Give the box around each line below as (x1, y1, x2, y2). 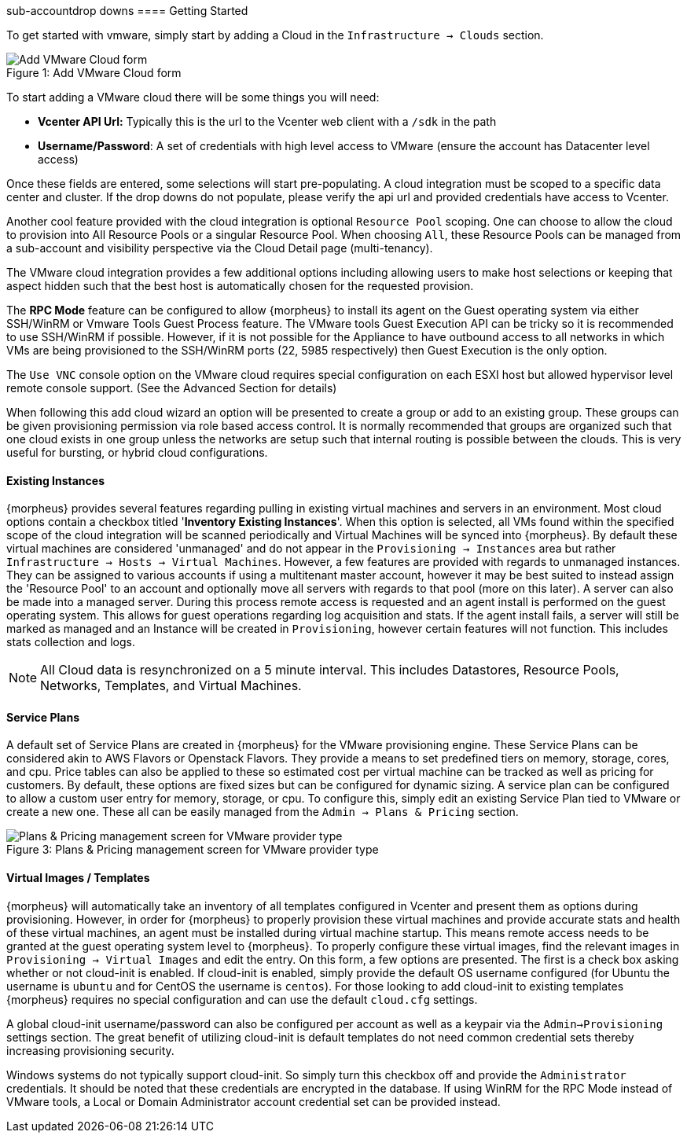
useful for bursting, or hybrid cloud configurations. (6, 446, 268, 459)
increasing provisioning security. (6, 1043, 175, 1057)
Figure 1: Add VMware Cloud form (6, 66, 182, 79)
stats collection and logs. (6, 635, 136, 649)
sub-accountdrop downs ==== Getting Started (6, 4, 248, 17)
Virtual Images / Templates (6, 871, 150, 885)
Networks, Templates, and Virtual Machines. (40, 678, 302, 694)
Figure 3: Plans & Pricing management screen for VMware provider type (6, 843, 379, 857)
